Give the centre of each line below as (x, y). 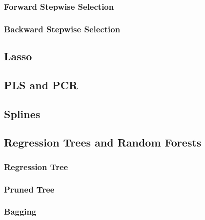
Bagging (20, 211)
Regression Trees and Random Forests (103, 142)
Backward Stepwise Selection (62, 29)
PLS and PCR (41, 85)
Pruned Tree (29, 189)
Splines (22, 113)
